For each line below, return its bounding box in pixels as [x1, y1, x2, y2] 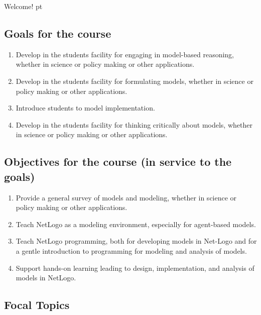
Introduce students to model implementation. [16, 102, 155, 113]
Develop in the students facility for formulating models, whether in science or [16, 75, 253, 86]
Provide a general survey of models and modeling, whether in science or [16, 192, 237, 202]
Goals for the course [4, 25, 111, 41]
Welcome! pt [4, 1, 43, 11]
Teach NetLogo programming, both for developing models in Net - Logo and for [16, 236, 257, 246]
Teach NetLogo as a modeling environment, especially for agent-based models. [16, 219, 256, 229]
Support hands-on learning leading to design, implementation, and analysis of [16, 262, 254, 273]
